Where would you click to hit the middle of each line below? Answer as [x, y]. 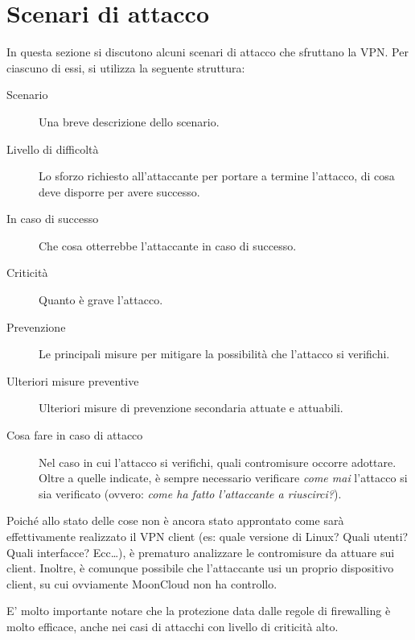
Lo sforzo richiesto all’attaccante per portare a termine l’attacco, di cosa [217, 176]
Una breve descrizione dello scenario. [129, 121]
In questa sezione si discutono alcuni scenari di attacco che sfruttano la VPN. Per [207, 52]
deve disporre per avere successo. [119, 191]
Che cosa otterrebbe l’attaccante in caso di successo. [168, 245]
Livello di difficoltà [53, 149]
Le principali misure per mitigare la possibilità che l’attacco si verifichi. [214, 354]
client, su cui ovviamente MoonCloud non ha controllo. [142, 583]
